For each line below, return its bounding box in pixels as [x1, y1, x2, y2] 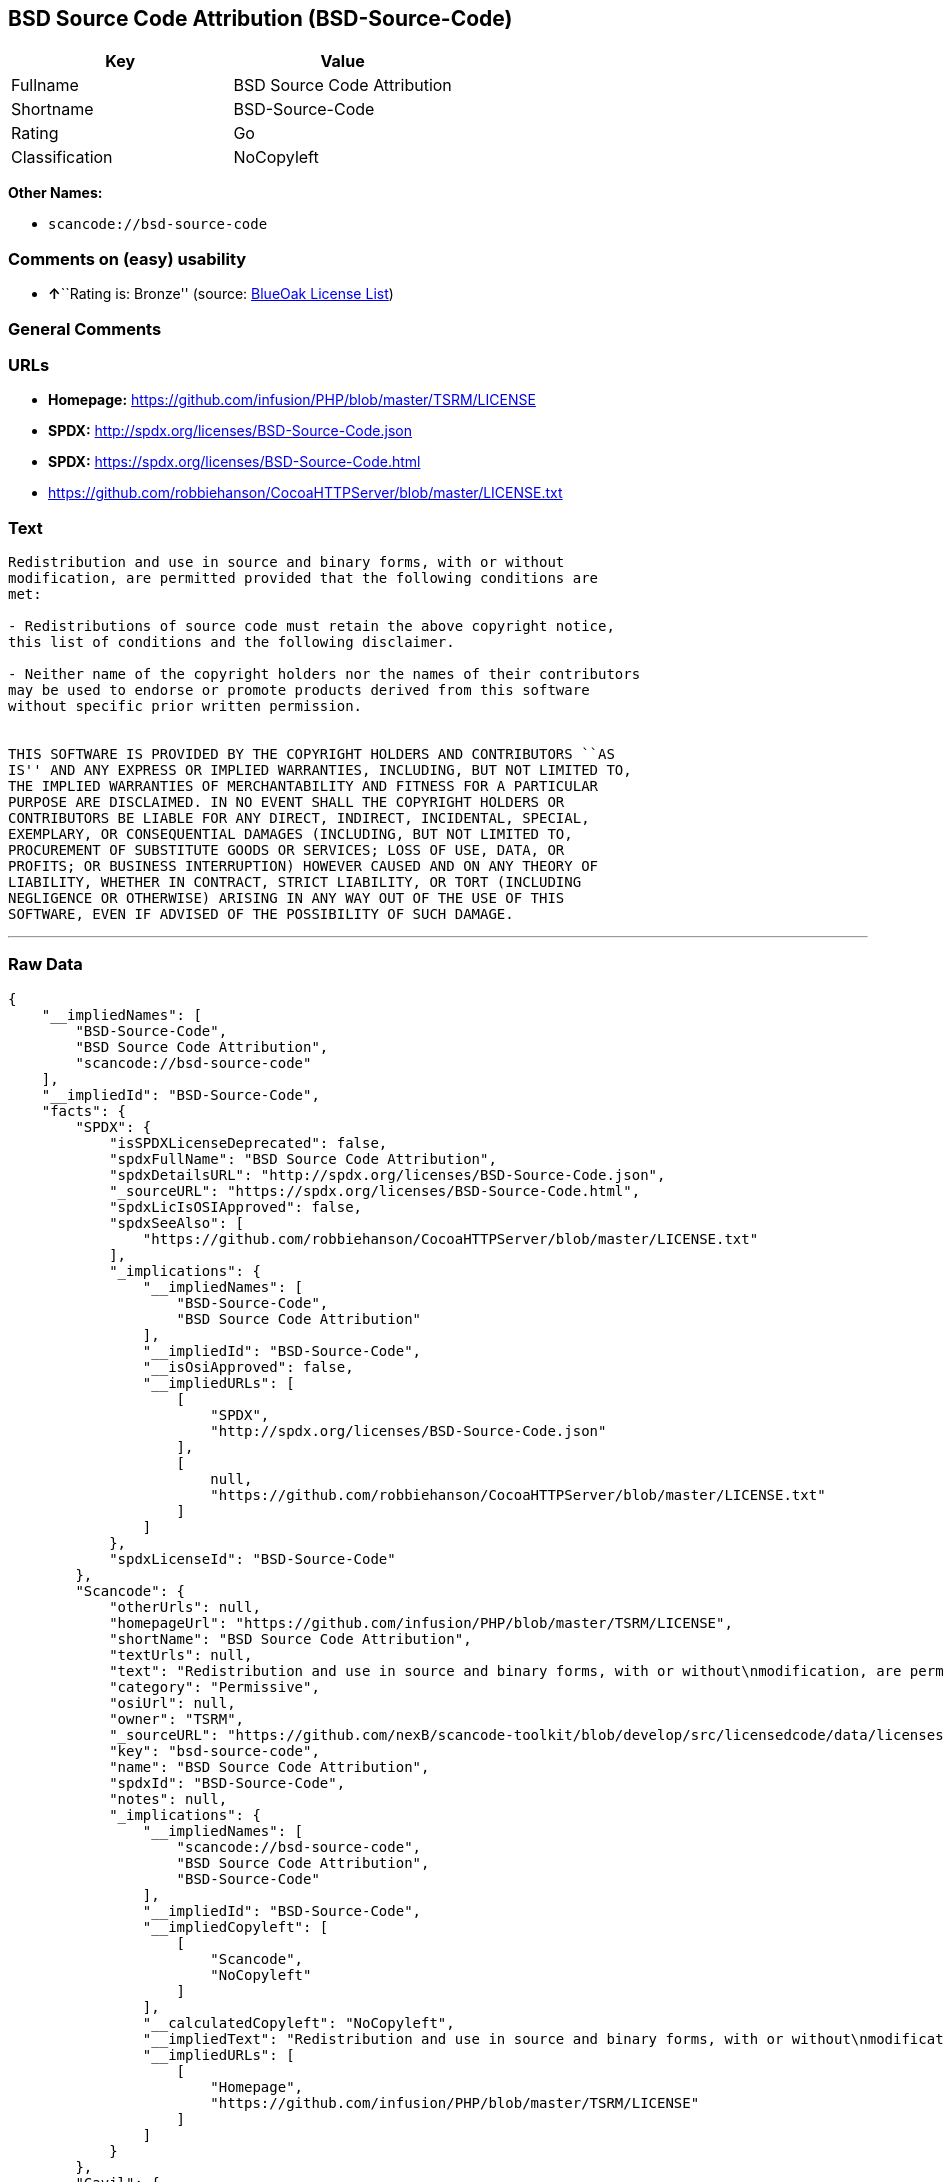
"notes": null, [109, 1790, 228, 1807]
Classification [11, 147, 113, 168]
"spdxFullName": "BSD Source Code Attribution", [109, 1150, 497, 1167]
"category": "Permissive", [109, 1678, 320, 1695]
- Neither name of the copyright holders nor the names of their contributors [8, 666, 641, 683]
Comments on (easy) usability [8, 248, 247, 269]
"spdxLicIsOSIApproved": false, [109, 1198, 363, 1215]
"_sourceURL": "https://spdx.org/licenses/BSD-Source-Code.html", [109, 1182, 641, 1199]
